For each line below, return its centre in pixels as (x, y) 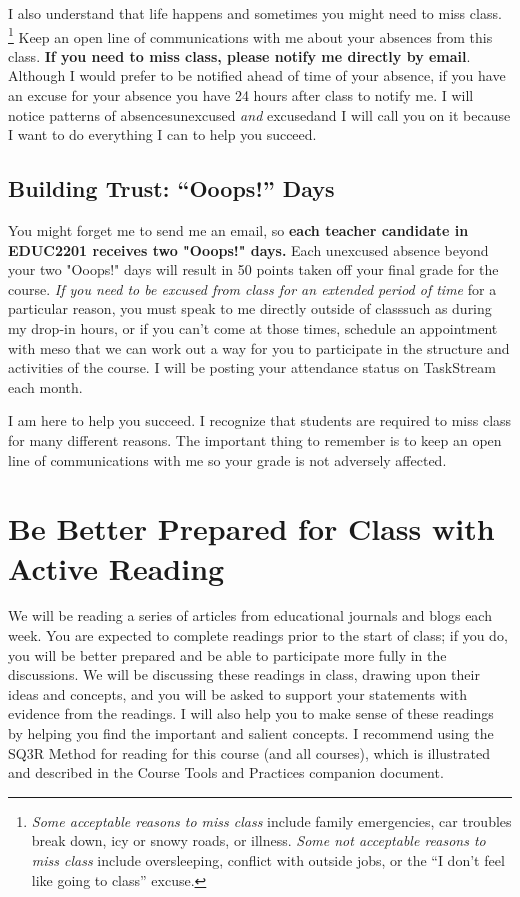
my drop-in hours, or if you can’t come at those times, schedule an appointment (253, 327)
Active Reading (116, 567)
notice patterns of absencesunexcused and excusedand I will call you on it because (259, 114)
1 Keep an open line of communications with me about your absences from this (250, 35)
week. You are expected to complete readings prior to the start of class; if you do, (258, 635)
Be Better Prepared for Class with (251, 528)
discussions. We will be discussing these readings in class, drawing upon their (244, 674)
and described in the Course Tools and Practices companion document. (226, 772)
